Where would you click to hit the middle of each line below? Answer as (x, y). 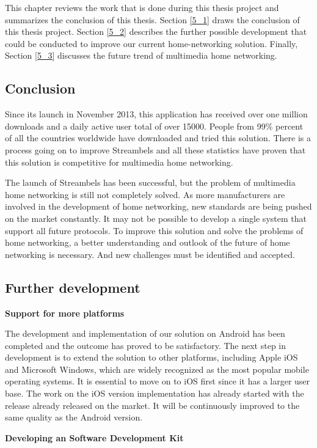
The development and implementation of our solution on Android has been (145, 333)
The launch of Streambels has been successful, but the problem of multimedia (150, 182)
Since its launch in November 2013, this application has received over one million (156, 114)
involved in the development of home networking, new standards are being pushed (158, 206)
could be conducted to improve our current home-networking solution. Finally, (151, 43)
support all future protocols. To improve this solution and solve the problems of (154, 230)
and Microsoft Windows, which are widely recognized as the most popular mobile (157, 369)
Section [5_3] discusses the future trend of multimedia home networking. (141, 55)
